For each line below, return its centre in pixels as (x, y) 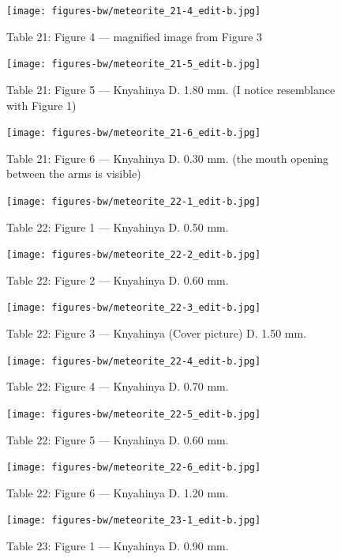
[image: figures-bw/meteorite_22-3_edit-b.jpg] (134, 308)
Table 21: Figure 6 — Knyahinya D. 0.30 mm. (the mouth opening (168, 158)
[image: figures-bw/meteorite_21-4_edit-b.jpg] (134, 11)
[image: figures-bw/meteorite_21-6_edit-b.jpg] (134, 133)
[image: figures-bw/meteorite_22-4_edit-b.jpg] (134, 361)
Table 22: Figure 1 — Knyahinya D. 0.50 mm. (118, 227)
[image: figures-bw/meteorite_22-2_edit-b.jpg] (134, 255)
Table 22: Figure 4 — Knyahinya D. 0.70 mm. (118, 386)
